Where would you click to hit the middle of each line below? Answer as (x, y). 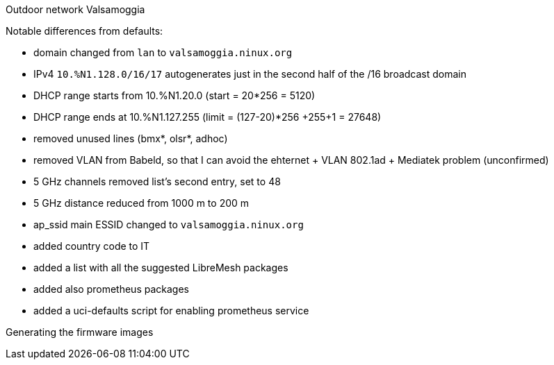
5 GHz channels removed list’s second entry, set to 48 (157, 181)
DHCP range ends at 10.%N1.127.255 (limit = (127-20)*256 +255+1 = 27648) (207, 117)
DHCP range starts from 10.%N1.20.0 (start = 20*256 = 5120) (174, 95)
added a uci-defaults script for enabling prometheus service (171, 311)
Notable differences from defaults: (84, 31)
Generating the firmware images (80, 332)
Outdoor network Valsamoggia (75, 9)
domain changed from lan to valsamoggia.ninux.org (163, 52)
